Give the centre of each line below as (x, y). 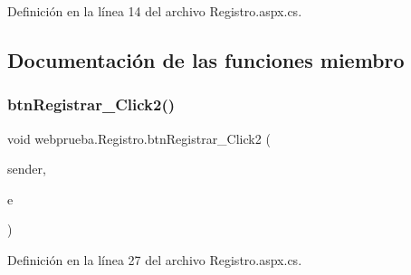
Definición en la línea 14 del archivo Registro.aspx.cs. (155, 11)
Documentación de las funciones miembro (206, 59)
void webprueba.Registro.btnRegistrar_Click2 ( (139, 138)
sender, (27, 169)
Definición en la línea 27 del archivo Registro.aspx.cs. (155, 259)
